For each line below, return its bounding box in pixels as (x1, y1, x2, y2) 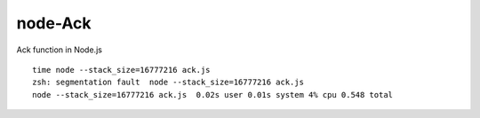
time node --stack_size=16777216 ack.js (32, 65, 211, 75)
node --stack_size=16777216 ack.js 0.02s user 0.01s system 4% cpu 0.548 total (32, 90, 394, 99)
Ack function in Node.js (16, 44, 102, 55)
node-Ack (16, 13, 92, 33)
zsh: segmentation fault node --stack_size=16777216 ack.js (32, 77, 304, 88)
